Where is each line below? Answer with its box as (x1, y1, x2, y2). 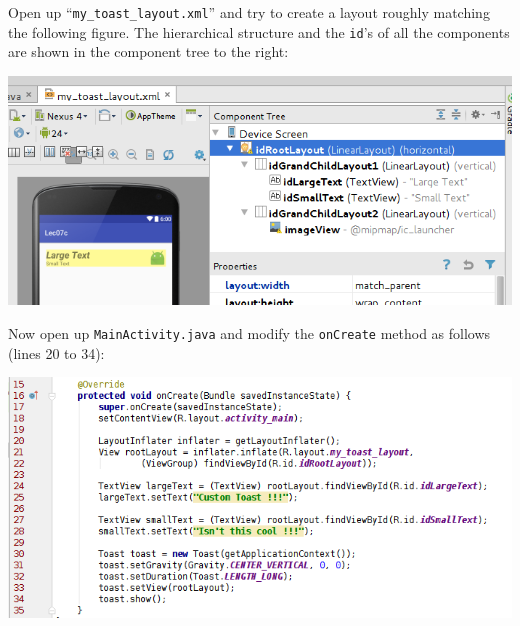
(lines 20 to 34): (8, 342, 105, 363)
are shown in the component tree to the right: (8, 41, 289, 62)
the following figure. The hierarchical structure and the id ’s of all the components (8, 21, 510, 42)
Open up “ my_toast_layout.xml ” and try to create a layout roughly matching (8, 2, 490, 22)
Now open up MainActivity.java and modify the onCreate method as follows (8, 322, 491, 343)
